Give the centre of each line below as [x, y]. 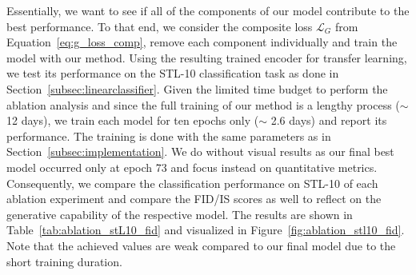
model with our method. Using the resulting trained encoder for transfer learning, [207, 57]
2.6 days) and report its [329, 120]
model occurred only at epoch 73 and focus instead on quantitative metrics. [192, 167]
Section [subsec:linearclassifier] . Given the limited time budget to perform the [197, 88]
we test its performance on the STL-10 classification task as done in [173, 73]
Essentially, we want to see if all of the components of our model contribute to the [208, 10]
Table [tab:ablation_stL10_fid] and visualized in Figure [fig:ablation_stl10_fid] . [206, 230]
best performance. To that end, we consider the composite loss [160, 26]
